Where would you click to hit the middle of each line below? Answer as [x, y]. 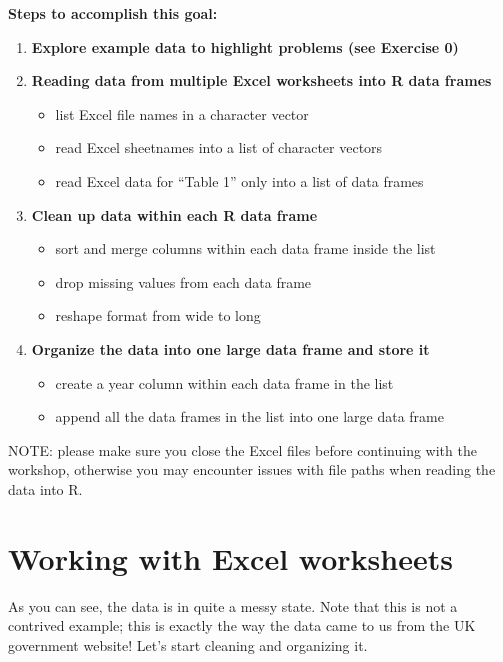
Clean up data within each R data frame [174, 214]
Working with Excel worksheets [230, 557]
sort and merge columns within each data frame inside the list [245, 248]
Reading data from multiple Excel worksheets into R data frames [261, 80]
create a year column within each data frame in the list [224, 382]
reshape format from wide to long [158, 315]
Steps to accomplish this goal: [113, 13]
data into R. [45, 488]
